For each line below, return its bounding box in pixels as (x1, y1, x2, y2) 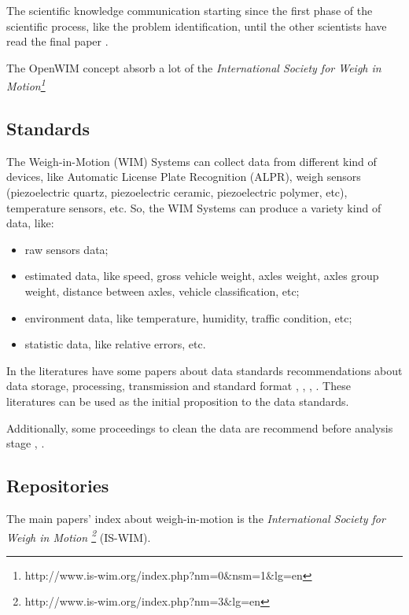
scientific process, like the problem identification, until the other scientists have (6, 17, 387, 34)
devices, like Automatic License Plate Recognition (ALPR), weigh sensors (6, 168, 361, 185)
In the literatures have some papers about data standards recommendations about (6, 362, 403, 378)
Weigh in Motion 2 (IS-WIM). (6, 526, 151, 545)
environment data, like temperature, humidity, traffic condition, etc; (24, 309, 352, 326)
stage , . (6, 435, 45, 451)
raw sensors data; (24, 241, 109, 257)
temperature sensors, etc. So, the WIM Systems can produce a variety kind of (6, 199, 381, 215)
